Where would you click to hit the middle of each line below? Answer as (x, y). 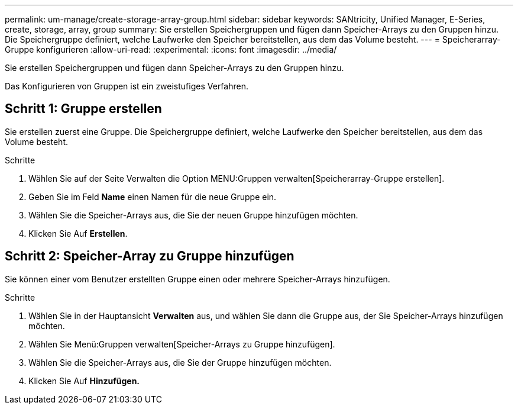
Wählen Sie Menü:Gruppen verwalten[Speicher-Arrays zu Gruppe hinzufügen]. (182, 344)
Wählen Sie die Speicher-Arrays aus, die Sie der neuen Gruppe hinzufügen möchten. (193, 215)
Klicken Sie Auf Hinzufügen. (84, 381)
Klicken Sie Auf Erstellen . (78, 233)
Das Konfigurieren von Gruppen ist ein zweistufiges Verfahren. (127, 86)
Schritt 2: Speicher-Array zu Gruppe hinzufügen (150, 256)
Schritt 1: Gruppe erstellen (83, 109)
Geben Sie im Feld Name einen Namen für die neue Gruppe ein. (153, 197)
